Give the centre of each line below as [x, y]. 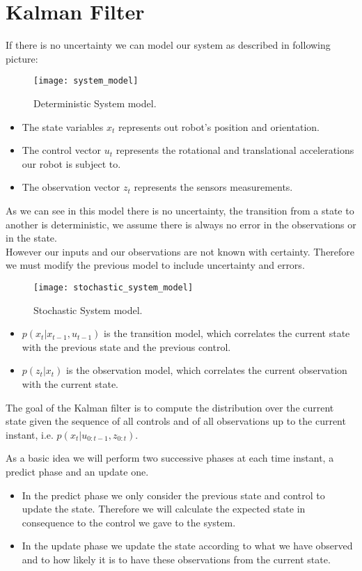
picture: [22, 58]
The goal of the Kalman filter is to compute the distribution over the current [170, 407]
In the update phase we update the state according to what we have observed [187, 546]
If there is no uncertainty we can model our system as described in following [168, 45]
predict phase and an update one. [77, 471]
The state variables [63, 126]
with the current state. [70, 383]
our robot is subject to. [71, 163]
